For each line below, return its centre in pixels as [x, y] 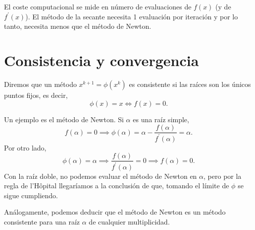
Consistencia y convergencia [102, 60]
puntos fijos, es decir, [36, 95]
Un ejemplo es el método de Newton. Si [64, 119]
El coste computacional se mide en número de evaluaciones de [98, 6]
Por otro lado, [25, 147]
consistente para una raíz [42, 221]
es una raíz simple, [161, 119]
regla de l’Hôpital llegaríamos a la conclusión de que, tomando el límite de [117, 186]
